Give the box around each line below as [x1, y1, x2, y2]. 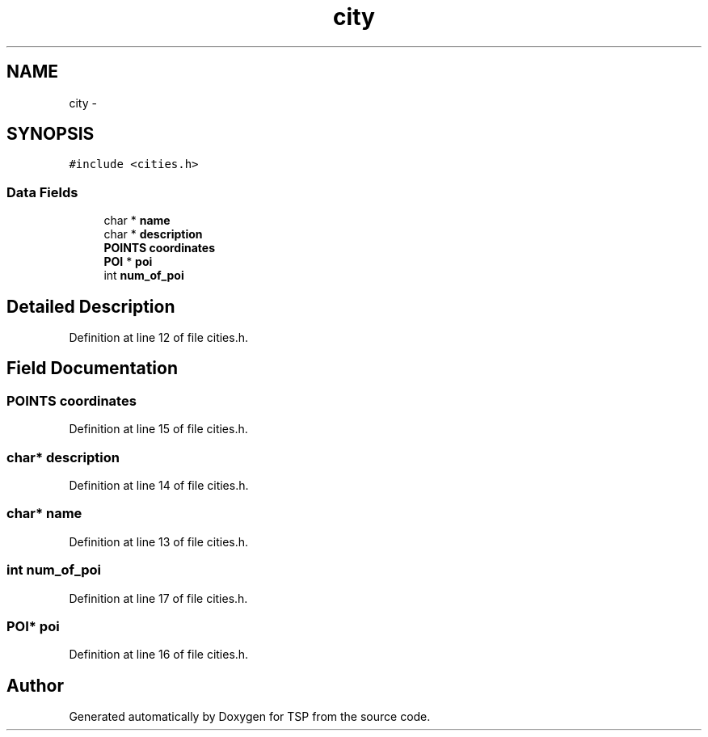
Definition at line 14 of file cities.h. [69, 478, 249, 492]
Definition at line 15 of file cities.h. [69, 422, 248, 436]
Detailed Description [6, 296, 175, 317]
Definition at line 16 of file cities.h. [69, 647, 249, 662]
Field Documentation [6, 358, 178, 379]
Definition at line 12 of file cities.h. [69, 331, 248, 345]
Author [6, 675, 64, 696]
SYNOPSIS [6, 124, 95, 145]
